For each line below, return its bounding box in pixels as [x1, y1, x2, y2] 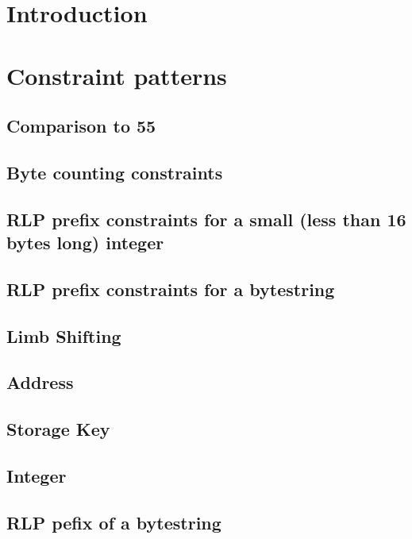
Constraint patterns [6, 59, 227, 91]
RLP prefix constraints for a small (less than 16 [6, 206, 406, 231]
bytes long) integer [6, 230, 164, 255]
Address [6, 370, 74, 395]
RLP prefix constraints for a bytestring [6, 276, 335, 301]
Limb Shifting [6, 323, 121, 348]
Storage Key [6, 417, 110, 441]
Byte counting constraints [6, 160, 223, 184]
